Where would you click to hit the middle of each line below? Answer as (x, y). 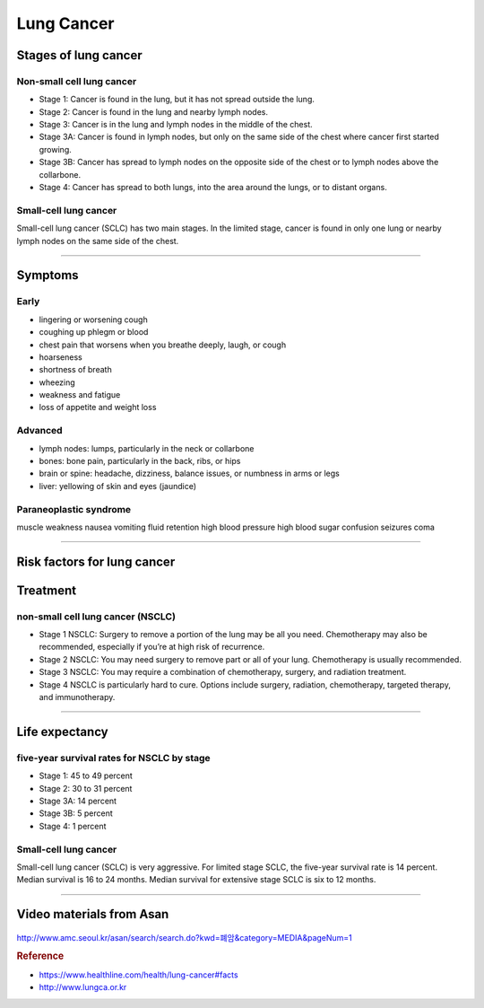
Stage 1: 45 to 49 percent (86, 776)
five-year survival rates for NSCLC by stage (113, 758)
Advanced (39, 431)
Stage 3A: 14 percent (78, 801)
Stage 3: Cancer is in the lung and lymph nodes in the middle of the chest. (176, 125)
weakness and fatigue (80, 395)
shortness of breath (75, 370)
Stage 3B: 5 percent (76, 813)
